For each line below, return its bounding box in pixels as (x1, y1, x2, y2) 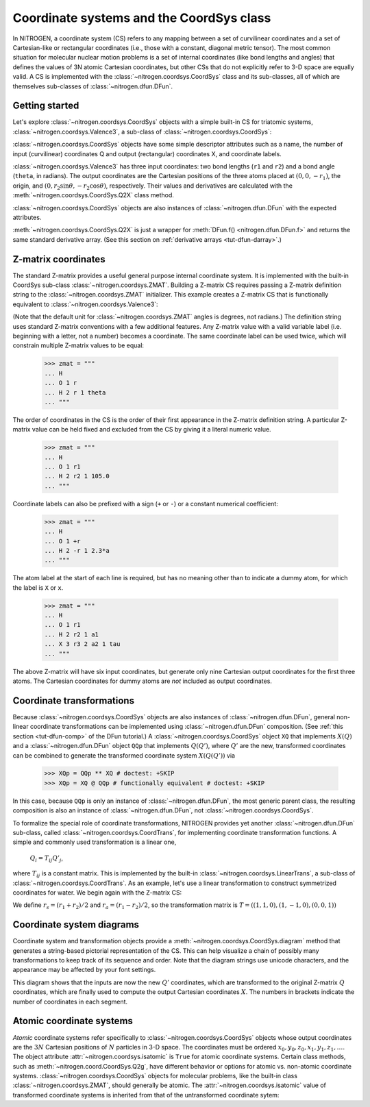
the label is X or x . (12, 583, 64, 592)
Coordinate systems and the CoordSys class (12, 10, 271, 25)
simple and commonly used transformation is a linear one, (12, 838, 177, 846)
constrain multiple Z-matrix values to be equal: (12, 341, 144, 349)
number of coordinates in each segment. (12, 997, 128, 1006)
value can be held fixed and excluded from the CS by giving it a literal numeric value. (32, 425, 271, 434)
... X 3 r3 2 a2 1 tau (44, 640, 121, 648)
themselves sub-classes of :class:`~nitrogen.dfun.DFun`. (12, 82, 173, 90)
